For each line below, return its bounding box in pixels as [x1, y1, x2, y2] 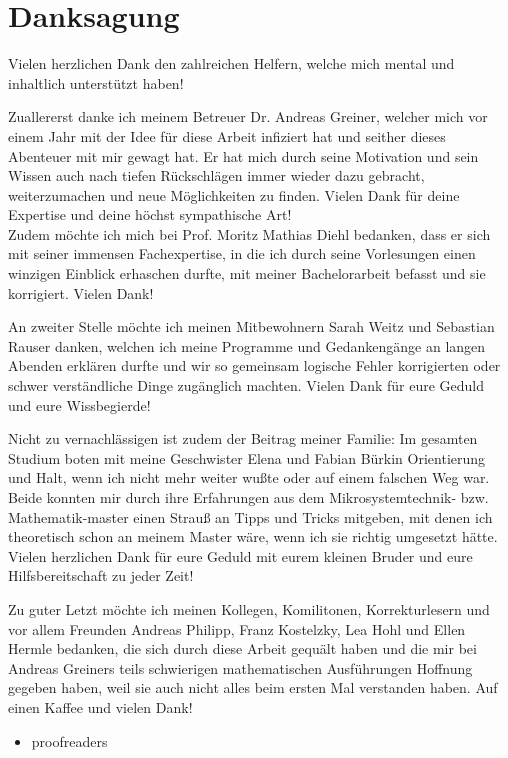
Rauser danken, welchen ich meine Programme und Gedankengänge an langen [8, 335, 486, 356]
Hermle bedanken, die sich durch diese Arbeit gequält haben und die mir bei [8, 638, 477, 659]
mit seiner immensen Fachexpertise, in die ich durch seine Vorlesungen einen [8, 243, 476, 264]
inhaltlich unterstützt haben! [8, 72, 184, 93]
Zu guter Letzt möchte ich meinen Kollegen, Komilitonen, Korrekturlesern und [8, 598, 490, 619]
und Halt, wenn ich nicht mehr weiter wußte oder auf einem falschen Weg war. [8, 467, 490, 488]
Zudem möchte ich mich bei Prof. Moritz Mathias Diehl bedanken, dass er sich [8, 223, 491, 244]
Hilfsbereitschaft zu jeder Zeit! [8, 565, 194, 586]
